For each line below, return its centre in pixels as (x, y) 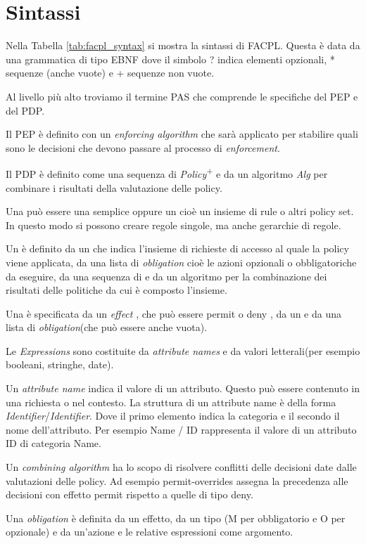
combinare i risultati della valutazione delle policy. (114, 187)
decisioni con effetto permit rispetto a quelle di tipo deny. (130, 494)
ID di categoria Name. (53, 443)
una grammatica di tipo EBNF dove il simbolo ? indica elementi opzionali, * (170, 59)
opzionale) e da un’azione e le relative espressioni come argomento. (150, 532)
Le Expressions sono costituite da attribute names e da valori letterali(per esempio (183, 350)
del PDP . (25, 110)
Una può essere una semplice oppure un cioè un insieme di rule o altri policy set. (180, 211)
